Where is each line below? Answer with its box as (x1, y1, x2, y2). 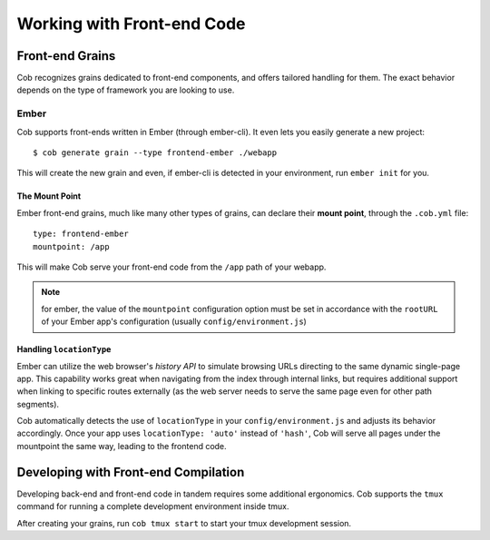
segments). (16, 398, 59, 409)
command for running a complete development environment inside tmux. (16, 501, 289, 512)
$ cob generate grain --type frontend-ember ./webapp (33, 147, 277, 158)
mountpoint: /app (33, 241, 110, 251)
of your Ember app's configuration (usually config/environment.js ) (41, 316, 308, 327)
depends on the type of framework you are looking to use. (16, 84, 235, 95)
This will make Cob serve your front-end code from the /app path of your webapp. (16, 261, 327, 272)
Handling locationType (16, 344, 112, 355)
